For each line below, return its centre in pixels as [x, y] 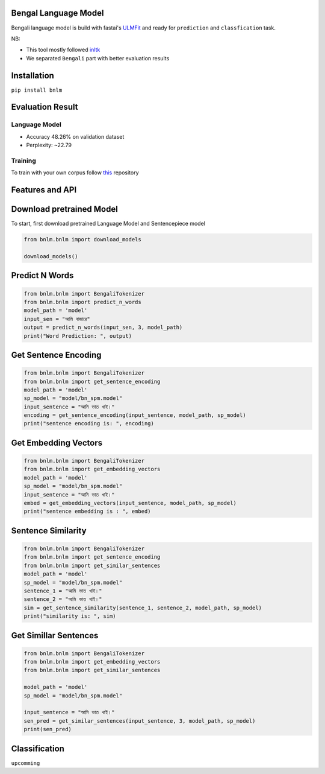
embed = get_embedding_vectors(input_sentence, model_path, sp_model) [130, 503]
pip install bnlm [37, 90]
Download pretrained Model [65, 209]
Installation [32, 75]
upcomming [26, 763]
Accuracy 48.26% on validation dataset [75, 136]
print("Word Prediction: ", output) [78, 336]
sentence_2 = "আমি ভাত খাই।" [63, 599]
